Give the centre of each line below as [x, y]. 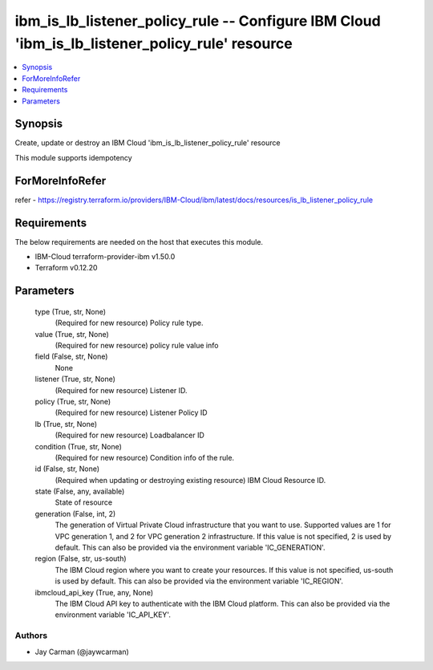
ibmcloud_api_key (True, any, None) [94, 592]
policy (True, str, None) [73, 401]
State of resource [84, 502]
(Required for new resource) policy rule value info [137, 345]
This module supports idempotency [73, 157]
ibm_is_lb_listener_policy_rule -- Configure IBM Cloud [198, 21]
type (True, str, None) [71, 311]
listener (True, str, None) [75, 379]
